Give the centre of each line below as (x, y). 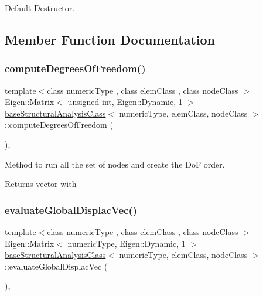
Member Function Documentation (110, 39)
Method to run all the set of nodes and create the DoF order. (115, 164)
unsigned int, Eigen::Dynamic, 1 (125, 102)
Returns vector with (41, 184)
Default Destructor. (40, 8)
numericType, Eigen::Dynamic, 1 (127, 243)
